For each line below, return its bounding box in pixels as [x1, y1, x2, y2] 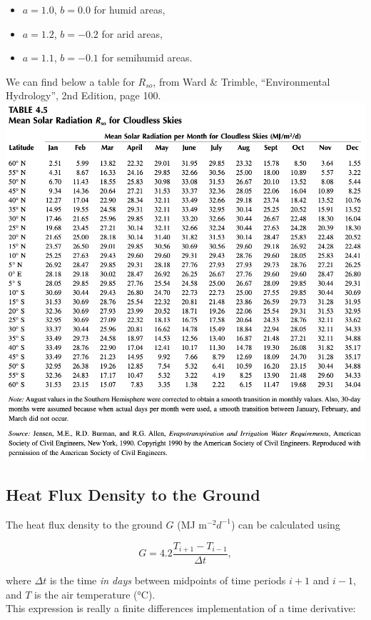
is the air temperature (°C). [34, 586, 156, 601]
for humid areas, [93, 2, 166, 16]
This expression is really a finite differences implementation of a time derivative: [6, 601, 356, 616]
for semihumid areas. [101, 50, 193, 65]
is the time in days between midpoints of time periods [49, 573, 286, 588]
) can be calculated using [230, 516, 340, 531]
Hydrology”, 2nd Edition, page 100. [6, 88, 161, 103]
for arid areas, [101, 26, 163, 41]
